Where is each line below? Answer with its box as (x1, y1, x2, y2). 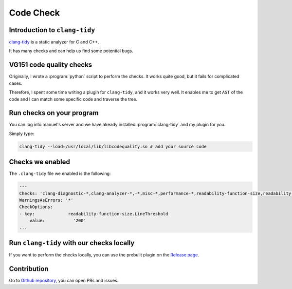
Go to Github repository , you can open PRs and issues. (9, 278, 119, 284)
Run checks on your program (9, 109, 99, 117)
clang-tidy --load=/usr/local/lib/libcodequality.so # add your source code (19, 144, 207, 149)
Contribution (9, 265, 49, 273)
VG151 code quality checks (9, 61, 92, 69)
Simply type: (9, 131, 34, 136)
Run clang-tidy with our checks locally (9, 239, 135, 247)
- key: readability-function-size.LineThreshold (19, 211, 168, 216)
